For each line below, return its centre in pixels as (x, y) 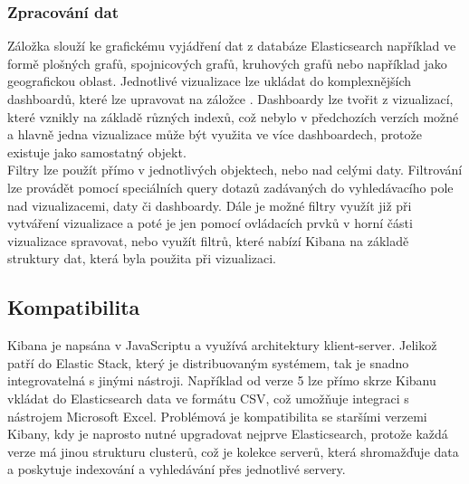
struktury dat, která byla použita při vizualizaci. (142, 258)
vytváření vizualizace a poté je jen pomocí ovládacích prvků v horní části (210, 223)
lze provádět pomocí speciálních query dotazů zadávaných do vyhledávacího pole (230, 187)
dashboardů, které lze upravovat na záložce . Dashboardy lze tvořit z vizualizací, (230, 99)
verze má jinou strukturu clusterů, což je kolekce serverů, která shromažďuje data (233, 451)
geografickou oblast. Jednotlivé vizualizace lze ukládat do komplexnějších (210, 81)
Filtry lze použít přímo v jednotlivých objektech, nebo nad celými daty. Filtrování (235, 170)
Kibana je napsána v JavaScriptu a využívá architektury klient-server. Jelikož (222, 345)
